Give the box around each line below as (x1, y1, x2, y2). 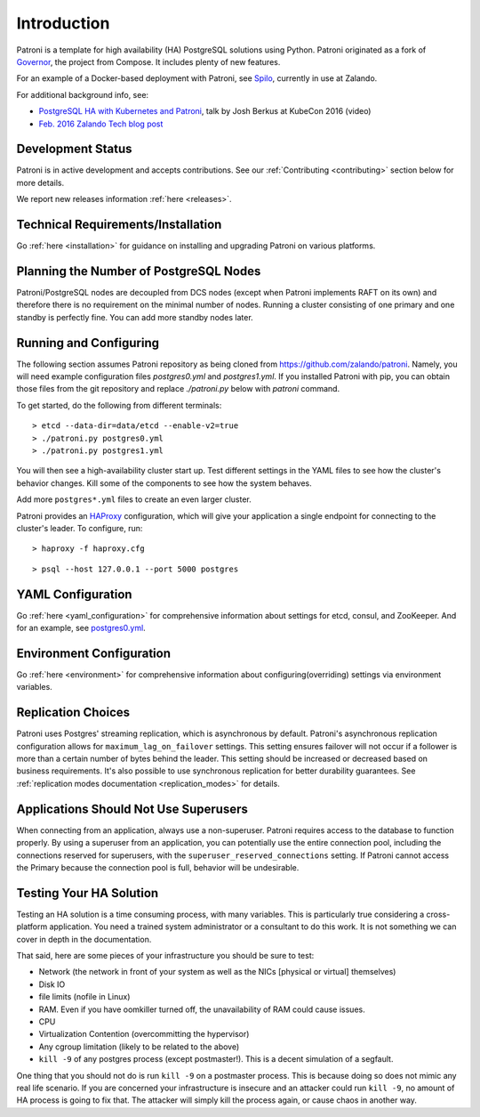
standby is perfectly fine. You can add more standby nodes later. (16, 312, 253, 322)
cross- (426, 909, 451, 919)
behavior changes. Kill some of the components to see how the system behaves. (16, 477, 313, 489)
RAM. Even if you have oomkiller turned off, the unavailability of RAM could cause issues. (38, 1004, 365, 1015)
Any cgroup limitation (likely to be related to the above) (38, 1041, 240, 1052)
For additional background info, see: (16, 89, 149, 100)
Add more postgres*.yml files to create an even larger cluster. (16, 494, 252, 505)
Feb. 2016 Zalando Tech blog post (38, 118, 164, 129)
